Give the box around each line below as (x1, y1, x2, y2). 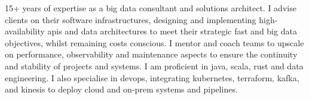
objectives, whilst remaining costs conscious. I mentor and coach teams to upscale (5, 36, 304, 49)
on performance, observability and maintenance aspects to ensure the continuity (5, 48, 298, 60)
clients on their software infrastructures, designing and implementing (5, 13, 256, 25)
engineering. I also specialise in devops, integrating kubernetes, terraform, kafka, (5, 71, 299, 84)
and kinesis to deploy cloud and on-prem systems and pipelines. (5, 83, 238, 95)
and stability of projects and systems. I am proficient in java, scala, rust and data (5, 59, 304, 72)
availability (5, 25, 45, 37)
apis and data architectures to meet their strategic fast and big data (47, 25, 297, 37)
